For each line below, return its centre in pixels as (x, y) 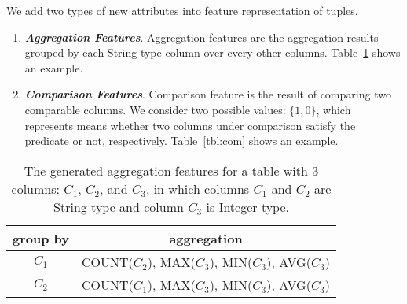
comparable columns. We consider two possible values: (155, 109)
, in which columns (198, 188)
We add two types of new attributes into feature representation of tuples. (182, 10)
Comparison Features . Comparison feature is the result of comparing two (208, 94)
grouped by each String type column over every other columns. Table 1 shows (213, 52)
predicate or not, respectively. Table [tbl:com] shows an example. (181, 141)
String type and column (119, 206)
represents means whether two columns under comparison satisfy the (190, 125)
